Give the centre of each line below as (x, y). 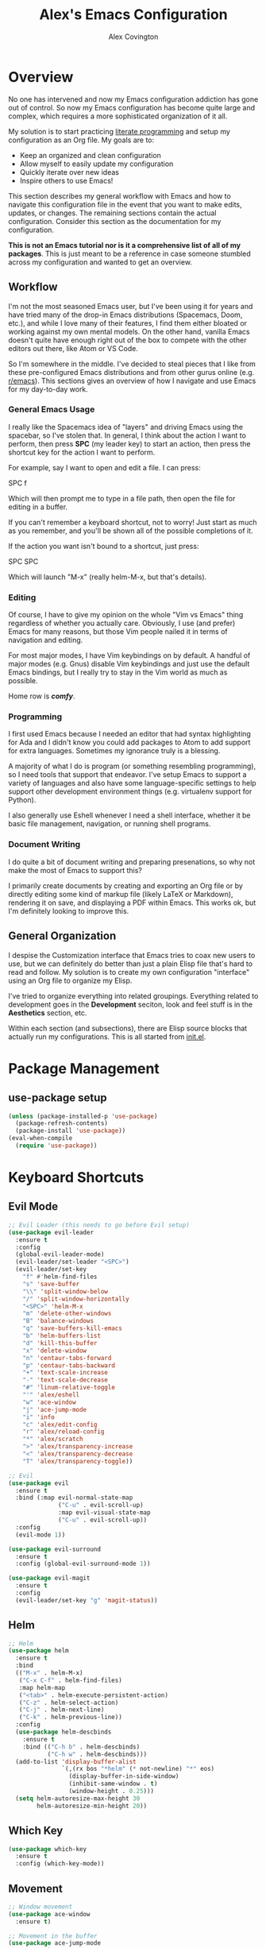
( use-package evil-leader (51, 1232)
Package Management (84, 1068)
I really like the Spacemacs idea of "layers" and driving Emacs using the (126, 427)
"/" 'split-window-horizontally (76, 1299)
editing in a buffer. (38, 507)
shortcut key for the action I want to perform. (82, 452)
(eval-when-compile (40, 1138)
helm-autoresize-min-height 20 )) (92, 1806)
